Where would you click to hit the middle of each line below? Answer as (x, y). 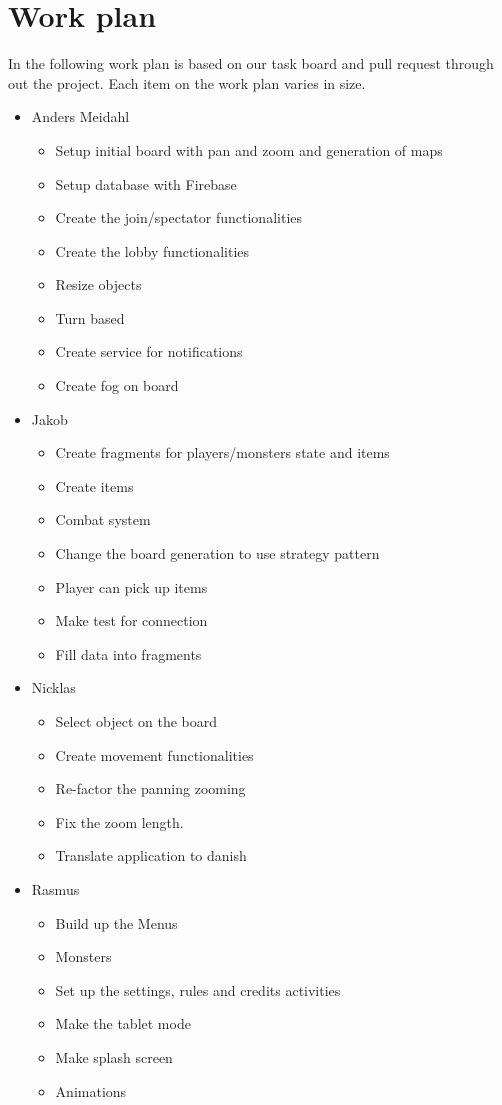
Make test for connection (131, 620)
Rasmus (55, 888)
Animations (91, 1090)
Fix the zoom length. (119, 821)
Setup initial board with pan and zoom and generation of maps (249, 149)
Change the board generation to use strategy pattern (217, 553)
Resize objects (98, 284)
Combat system (103, 519)
